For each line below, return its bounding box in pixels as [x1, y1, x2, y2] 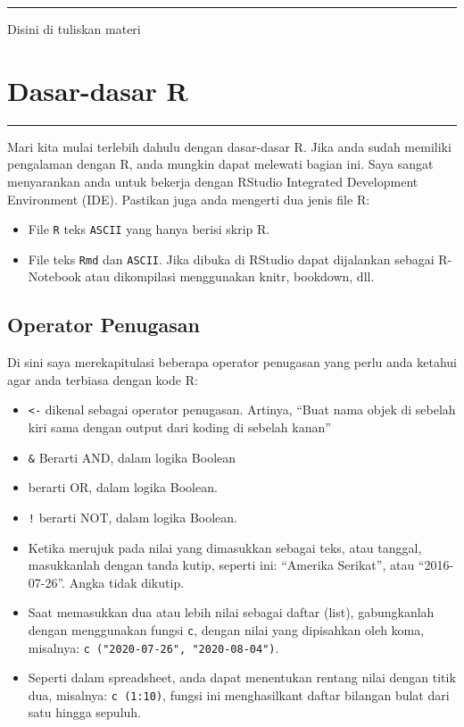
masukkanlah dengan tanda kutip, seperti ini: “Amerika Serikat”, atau [28, 556, 415, 574]
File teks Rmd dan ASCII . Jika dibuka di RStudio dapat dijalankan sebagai [28, 249, 435, 268]
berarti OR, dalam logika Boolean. [28, 478, 218, 497]
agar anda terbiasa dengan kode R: [7, 370, 198, 389]
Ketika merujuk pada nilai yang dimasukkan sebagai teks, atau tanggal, [28, 538, 422, 556]
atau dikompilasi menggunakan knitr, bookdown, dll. [85, 267, 375, 286]
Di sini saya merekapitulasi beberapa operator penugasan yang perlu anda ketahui [7, 353, 457, 372]
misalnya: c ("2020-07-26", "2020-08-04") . [28, 638, 279, 656]
